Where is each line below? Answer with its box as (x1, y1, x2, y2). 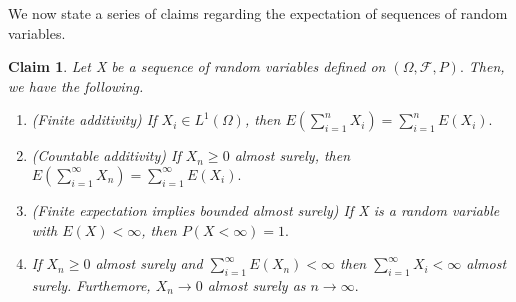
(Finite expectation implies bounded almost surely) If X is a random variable (31, 199, 500, 220)
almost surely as (207, 274, 306, 295)
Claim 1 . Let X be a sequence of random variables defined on (8, 56, 386, 77)
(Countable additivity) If (31, 145, 181, 166)
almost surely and (95, 253, 203, 274)
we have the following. (8, 75, 144, 96)
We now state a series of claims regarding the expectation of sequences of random (8, 3, 508, 23)
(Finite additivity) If (31, 109, 157, 130)
